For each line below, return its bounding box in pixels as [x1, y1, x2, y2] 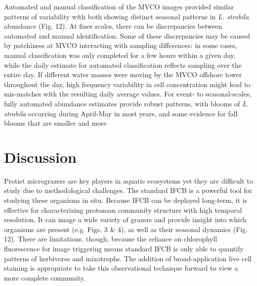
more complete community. [4, 272, 86, 283]
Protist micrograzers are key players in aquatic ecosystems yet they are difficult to [4, 175, 253, 186]
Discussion [4, 146, 77, 167]
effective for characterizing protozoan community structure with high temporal [4, 204, 242, 215]
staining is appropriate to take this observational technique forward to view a [4, 263, 238, 273]
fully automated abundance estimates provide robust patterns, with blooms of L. [4, 98, 249, 108]
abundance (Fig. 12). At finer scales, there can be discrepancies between [4, 21, 222, 31]
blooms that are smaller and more [4, 118, 107, 128]
